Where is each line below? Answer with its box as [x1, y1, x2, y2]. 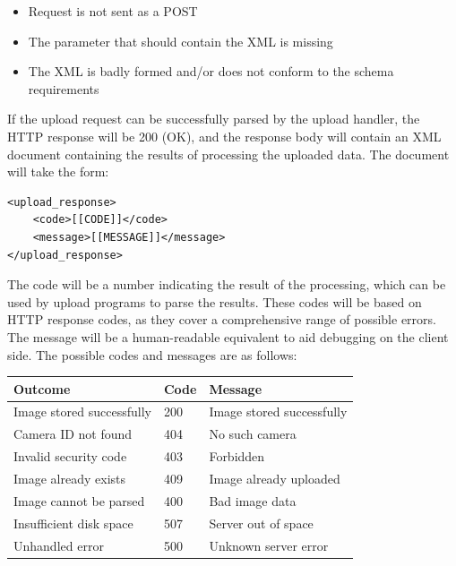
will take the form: [7, 162, 109, 181]
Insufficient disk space [13, 513, 133, 532]
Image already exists [13, 468, 126, 487]
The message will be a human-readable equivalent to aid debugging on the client [7, 327, 449, 346]
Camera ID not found [13, 424, 133, 443]
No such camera [209, 424, 297, 443]
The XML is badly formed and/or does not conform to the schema [28, 62, 394, 81]
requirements [28, 79, 99, 98]
